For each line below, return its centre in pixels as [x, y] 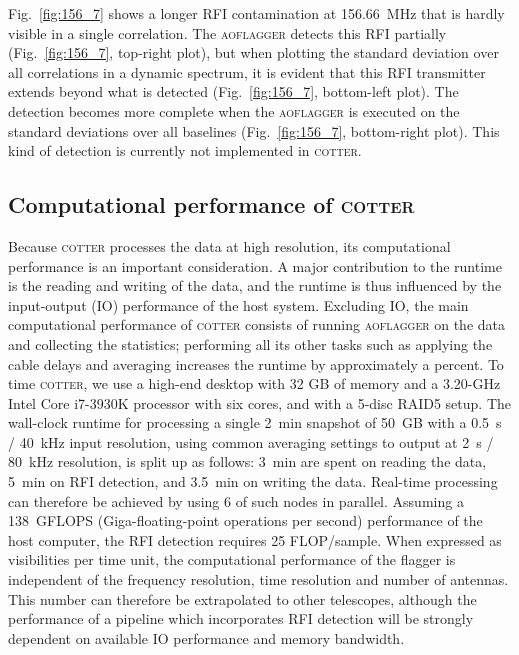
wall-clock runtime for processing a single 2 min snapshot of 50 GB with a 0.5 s [255, 422]
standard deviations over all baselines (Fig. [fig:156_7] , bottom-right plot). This [254, 130]
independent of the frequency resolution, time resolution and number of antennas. [258, 579]
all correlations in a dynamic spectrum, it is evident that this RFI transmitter [247, 71]
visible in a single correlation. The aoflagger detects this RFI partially [227, 32]
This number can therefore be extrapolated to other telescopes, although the [242, 598]
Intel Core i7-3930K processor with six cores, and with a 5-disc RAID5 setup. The [260, 402]
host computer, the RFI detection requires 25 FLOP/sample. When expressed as [255, 539]
